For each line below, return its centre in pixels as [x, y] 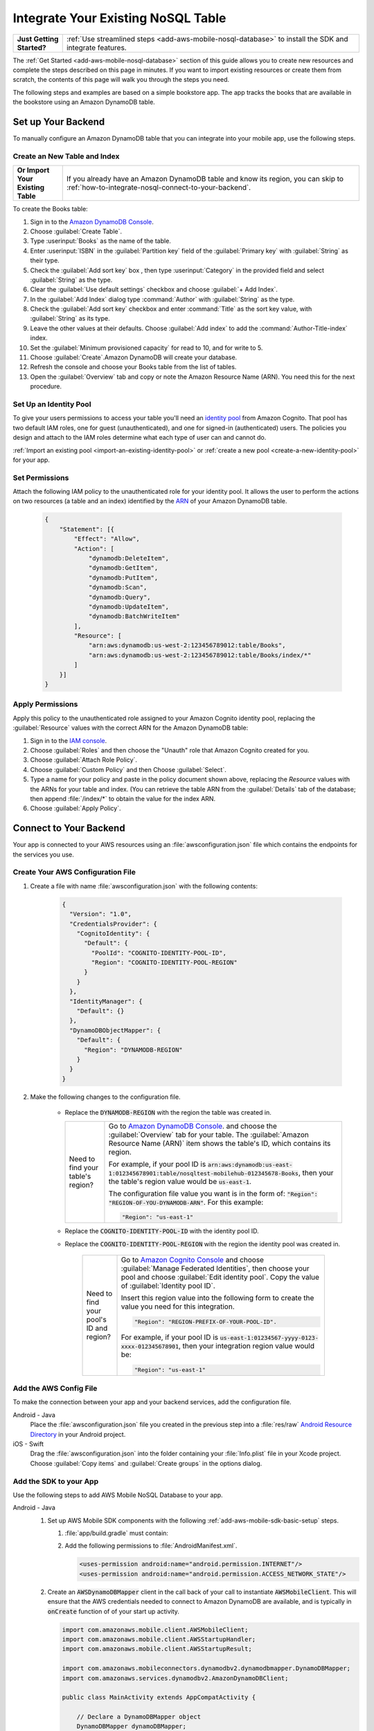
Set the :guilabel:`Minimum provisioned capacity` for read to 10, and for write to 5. [146, 348]
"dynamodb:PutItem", [123, 577]
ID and [97, 1328]
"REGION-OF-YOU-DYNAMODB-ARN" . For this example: [186, 1202]
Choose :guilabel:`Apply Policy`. [75, 808]
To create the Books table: [50, 209]
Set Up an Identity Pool [52, 404]
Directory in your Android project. [78, 1434]
